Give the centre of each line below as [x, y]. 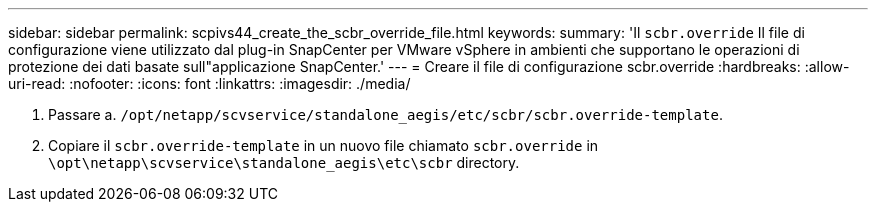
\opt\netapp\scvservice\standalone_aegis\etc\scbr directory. [284, 162]
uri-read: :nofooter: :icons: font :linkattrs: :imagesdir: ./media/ [209, 83]
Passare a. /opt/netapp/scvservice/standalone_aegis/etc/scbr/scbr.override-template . [385, 114]
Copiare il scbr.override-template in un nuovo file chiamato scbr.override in [323, 145]
